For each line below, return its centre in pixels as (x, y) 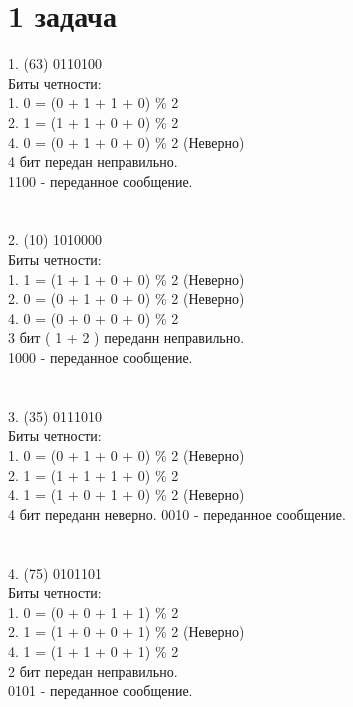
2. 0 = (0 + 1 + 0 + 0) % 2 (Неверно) (126, 298)
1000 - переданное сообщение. (100, 357)
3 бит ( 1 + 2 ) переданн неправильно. (126, 337)
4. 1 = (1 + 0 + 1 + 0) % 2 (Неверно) (126, 494)
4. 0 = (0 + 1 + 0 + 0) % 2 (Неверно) (126, 141)
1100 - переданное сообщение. (100, 180)
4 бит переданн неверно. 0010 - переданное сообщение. (177, 513)
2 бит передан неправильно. (93, 670)
